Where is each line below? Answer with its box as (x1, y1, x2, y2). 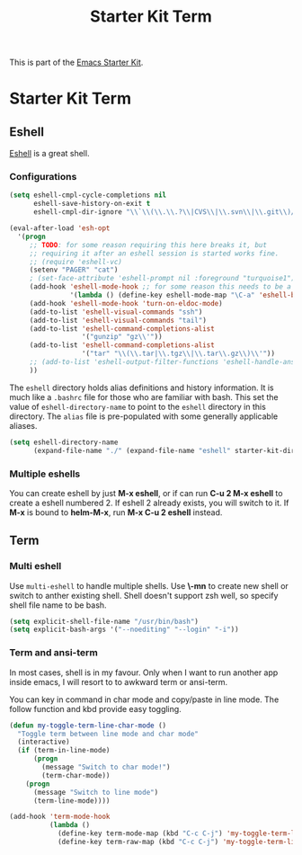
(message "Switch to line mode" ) (32, 788, 159, 797)
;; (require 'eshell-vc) (29, 257, 123, 266)
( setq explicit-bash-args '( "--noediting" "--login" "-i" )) (9, 625, 240, 635)
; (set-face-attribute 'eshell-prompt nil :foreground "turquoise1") (29, 274, 296, 283)
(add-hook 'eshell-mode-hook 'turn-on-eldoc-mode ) (29, 298, 223, 307)
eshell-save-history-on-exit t (32, 200, 151, 209)
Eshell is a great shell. (9, 148, 90, 159)
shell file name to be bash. (9, 600, 107, 610)
